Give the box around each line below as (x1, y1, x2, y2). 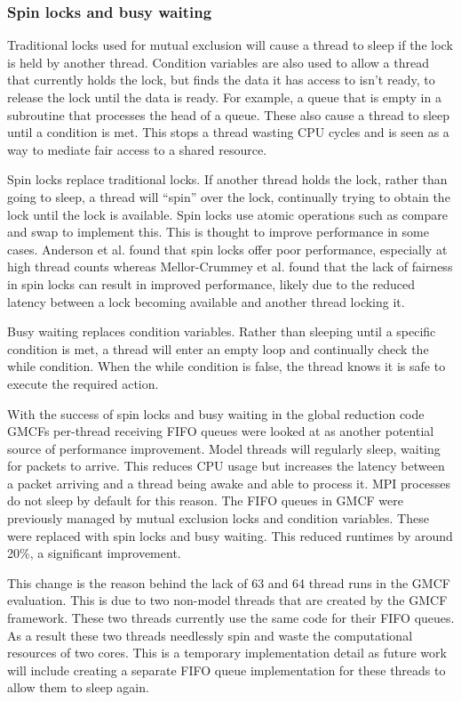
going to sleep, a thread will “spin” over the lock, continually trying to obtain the (7, 187, 450, 206)
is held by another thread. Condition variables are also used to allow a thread (7, 52, 429, 71)
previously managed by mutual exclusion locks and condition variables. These (7, 509, 429, 528)
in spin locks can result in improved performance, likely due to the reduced (7, 274, 415, 293)
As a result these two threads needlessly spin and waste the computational (7, 625, 413, 644)
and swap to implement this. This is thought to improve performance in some (7, 222, 429, 241)
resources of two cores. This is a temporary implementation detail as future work (7, 643, 447, 662)
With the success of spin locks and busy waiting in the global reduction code (7, 404, 425, 423)
